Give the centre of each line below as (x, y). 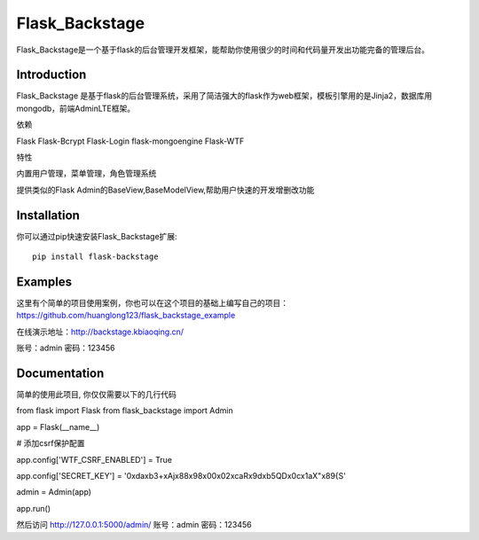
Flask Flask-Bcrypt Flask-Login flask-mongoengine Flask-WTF (130, 141)
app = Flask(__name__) (58, 427)
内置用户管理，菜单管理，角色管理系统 (86, 174)
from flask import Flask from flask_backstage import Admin (125, 411)
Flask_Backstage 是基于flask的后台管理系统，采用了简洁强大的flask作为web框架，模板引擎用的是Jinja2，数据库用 (224, 96)
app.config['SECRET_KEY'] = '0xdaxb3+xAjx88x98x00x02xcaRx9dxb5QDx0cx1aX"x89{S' (181, 476)
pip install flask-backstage (95, 257)
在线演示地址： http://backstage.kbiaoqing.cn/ (100, 332)
